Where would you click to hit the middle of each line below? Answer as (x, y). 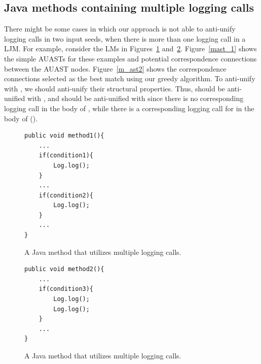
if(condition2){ (66, 195)
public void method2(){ (64, 269)
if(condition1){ (66, 156)
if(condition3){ (66, 289)
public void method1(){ (64, 136)
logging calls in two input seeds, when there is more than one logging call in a (125, 38)
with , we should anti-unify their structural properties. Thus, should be (115, 88)
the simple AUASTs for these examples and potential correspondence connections (130, 58)
